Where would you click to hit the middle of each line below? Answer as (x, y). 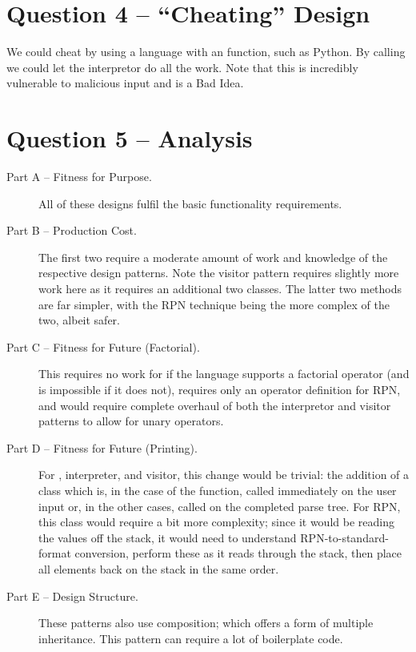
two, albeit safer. (80, 320)
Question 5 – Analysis (130, 138)
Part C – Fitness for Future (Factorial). (103, 346)
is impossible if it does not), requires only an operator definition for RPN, (220, 389)
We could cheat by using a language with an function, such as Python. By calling (206, 52)
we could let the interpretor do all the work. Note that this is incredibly (182, 67)
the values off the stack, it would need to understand (168, 537)
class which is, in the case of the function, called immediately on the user (218, 490)
